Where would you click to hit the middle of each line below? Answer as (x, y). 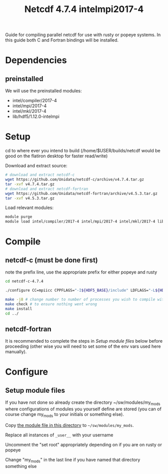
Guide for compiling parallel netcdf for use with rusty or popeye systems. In (83, 35)
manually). (16, 352)
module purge (19, 217)
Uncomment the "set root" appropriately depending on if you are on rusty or (84, 444)
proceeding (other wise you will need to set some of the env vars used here (83, 346)
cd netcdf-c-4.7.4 (24, 282)
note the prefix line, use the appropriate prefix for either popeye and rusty (81, 272)
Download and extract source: (36, 166)
